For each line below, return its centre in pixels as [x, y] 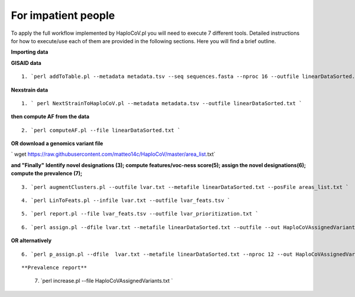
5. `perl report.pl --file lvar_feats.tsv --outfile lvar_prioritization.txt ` [140, 214]
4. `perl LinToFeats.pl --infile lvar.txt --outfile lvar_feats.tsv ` [126, 200]
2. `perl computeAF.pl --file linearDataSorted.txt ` [101, 130]
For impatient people [63, 15]
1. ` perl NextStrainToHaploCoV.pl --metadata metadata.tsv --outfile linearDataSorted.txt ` [162, 103]
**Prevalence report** [54, 267]
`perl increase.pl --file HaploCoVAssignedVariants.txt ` [107, 281]
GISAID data [26, 63]
